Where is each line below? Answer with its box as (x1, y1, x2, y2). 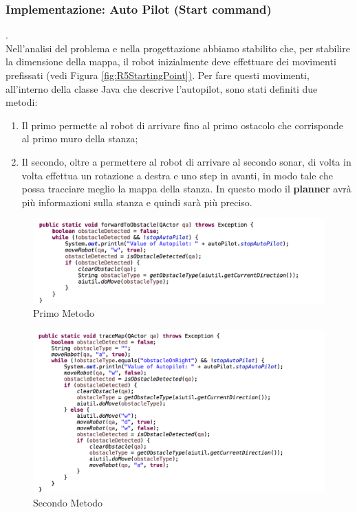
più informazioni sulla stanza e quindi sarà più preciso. (21, 194, 252, 209)
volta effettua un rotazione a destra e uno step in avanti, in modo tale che (21, 168, 333, 182)
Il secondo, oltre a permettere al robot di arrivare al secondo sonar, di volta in (21, 154, 351, 168)
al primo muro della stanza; (21, 131, 138, 146)
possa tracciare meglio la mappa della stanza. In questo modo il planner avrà (21, 181, 351, 196)
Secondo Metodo (33, 495, 103, 509)
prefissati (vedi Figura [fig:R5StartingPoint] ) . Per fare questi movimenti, (6, 68, 310, 82)
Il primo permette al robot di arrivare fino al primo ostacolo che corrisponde (21, 118, 343, 132)
